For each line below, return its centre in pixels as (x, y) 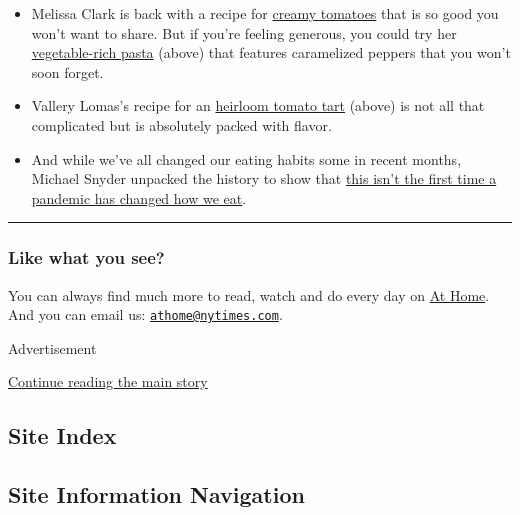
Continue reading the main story (108, 381)
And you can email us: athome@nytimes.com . (145, 314)
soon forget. (67, 71)
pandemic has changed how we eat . (139, 197)
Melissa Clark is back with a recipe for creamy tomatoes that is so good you (265, 13)
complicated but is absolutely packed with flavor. (181, 124)
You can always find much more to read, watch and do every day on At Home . (249, 294)
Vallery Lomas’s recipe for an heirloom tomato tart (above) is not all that (258, 105)
